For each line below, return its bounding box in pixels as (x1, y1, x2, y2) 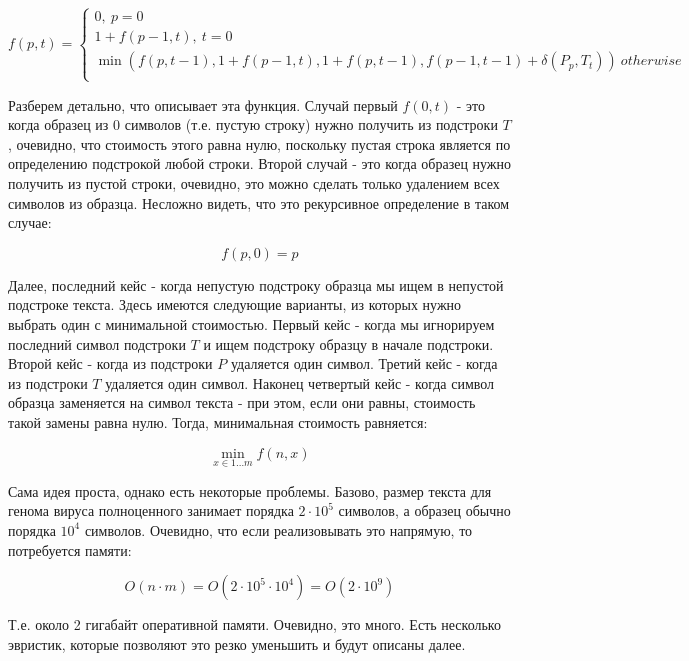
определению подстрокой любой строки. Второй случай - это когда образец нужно (8, 153, 512, 174)
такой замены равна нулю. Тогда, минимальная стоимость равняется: (8, 411, 428, 432)
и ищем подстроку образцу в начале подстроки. (203, 333, 494, 354)
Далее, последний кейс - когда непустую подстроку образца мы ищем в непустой (8, 274, 504, 295)
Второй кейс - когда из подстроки (8, 353, 213, 374)
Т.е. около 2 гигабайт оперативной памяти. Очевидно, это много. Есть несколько (8, 614, 501, 635)
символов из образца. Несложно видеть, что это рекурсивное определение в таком (8, 192, 510, 213)
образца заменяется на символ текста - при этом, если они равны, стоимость (8, 392, 476, 413)
